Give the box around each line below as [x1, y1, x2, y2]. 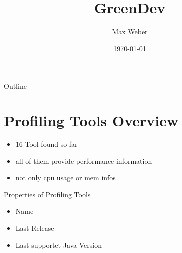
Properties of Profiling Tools [4, 189, 91, 199]
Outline [4, 81, 27, 91]
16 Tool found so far [15, 139, 78, 149]
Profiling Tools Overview [4, 110, 179, 130]
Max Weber [112, 26, 148, 37]
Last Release [15, 223, 54, 233]
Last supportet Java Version [15, 239, 102, 250]
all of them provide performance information [15, 155, 152, 166]
